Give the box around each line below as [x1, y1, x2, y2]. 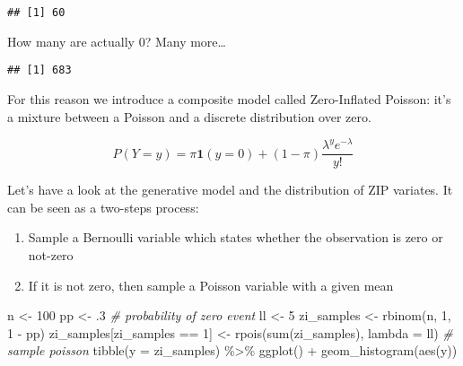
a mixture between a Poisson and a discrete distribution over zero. [7, 107, 371, 126]
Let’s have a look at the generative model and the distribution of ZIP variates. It [7, 180, 453, 199]
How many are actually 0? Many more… [7, 31, 226, 50]
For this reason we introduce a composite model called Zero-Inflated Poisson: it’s [7, 89, 451, 108]
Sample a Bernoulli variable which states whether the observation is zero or [28, 228, 443, 247]
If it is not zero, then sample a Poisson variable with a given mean [28, 275, 394, 294]
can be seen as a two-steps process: [7, 197, 199, 216]
